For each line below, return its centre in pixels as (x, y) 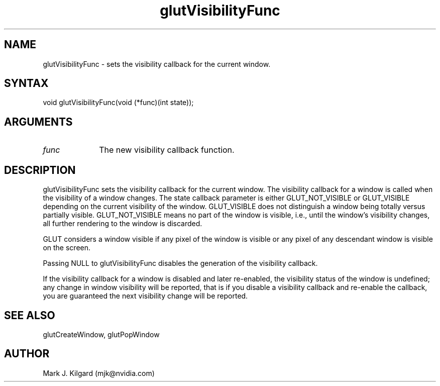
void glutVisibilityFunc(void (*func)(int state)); (118, 103)
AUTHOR (27, 354)
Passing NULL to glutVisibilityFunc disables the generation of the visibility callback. (180, 263)
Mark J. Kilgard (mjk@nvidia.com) (99, 373)
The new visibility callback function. (167, 150)
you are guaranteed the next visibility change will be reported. (145, 296)
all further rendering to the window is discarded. (123, 224)
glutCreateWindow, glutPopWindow (101, 334)
